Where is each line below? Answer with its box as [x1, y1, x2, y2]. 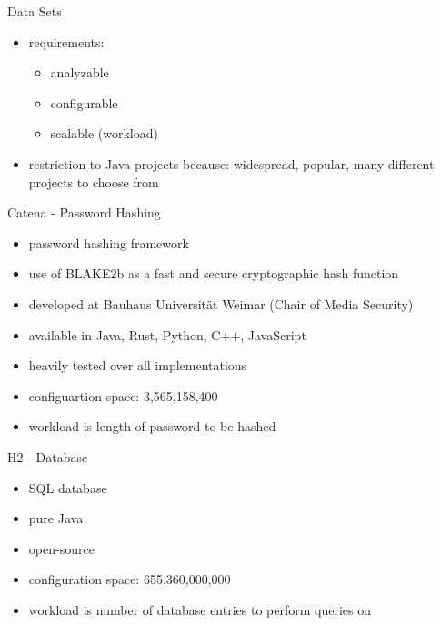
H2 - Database [7, 447, 88, 466]
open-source [28, 539, 95, 558]
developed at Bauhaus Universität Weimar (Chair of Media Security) [28, 294, 414, 313]
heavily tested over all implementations [28, 356, 247, 375]
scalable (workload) [50, 124, 158, 143]
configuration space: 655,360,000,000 [28, 570, 231, 589]
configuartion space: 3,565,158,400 [28, 386, 218, 405]
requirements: [28, 32, 105, 51]
